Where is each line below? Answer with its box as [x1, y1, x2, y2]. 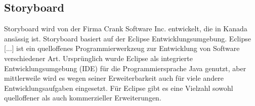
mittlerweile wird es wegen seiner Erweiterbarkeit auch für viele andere [4, 73, 224, 83]
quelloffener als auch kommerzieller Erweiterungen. [4, 92, 161, 103]
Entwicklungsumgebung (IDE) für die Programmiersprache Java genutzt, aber [4, 63, 246, 73]
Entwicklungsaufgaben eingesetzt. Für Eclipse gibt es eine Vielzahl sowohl [4, 82, 233, 93]
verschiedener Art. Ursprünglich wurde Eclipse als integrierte [4, 52, 193, 63]
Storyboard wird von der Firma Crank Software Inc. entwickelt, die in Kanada [4, 23, 247, 34]
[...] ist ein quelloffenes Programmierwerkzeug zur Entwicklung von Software [4, 43, 240, 54]
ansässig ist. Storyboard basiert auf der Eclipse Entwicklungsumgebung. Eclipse [4, 33, 251, 43]
